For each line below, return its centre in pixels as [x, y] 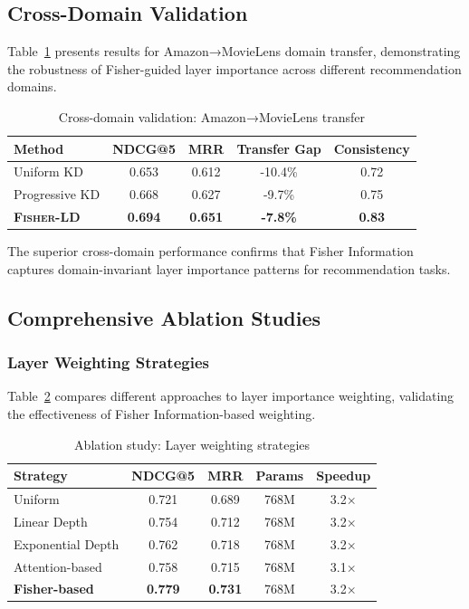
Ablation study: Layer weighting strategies [192, 444]
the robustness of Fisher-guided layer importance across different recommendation [234, 68]
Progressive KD [57, 194]
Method [39, 148]
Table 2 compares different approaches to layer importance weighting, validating [231, 396]
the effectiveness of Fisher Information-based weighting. [162, 413]
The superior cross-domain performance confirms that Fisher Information [211, 251]
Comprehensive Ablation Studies [164, 317]
